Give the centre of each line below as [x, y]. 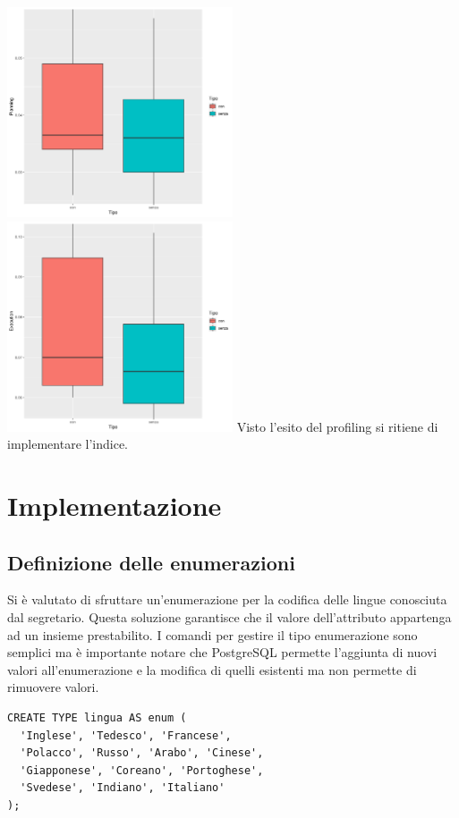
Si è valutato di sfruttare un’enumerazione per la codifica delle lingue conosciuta [227, 599]
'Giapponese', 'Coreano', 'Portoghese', [142, 770]
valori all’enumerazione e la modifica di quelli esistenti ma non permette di [212, 669]
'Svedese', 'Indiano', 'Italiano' [123, 788]
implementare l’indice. [68, 444]
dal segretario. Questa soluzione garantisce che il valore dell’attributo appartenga [229, 616]
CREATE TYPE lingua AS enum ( [97, 717]
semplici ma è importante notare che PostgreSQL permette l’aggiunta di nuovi [222, 652]
